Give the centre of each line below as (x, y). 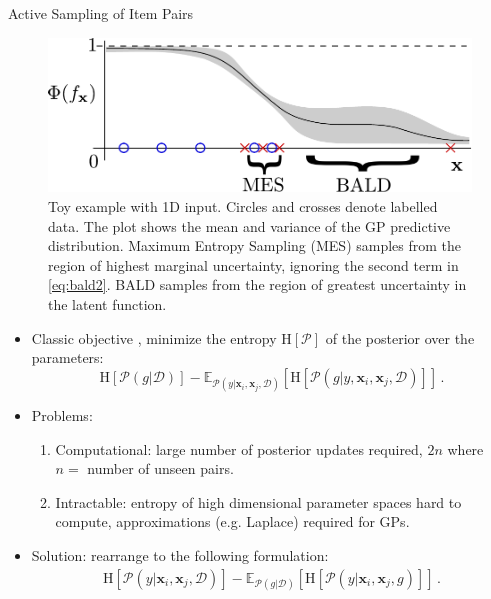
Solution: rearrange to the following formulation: (180, 554)
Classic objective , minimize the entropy (154, 337)
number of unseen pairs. (160, 468)
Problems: (62, 414)
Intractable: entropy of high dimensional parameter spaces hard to (258, 501)
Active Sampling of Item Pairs (101, 13)
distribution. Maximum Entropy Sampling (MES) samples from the (255, 245)
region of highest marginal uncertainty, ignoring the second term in (253, 264)
